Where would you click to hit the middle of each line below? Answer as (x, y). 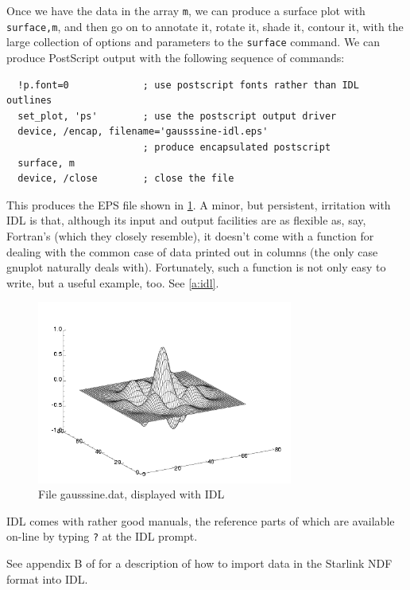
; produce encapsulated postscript (237, 147)
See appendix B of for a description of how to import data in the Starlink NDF (199, 563)
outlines (29, 101)
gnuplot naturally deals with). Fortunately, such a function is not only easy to (196, 267)
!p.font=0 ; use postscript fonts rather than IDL (188, 85)
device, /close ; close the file (126, 179)
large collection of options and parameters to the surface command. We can (193, 42)
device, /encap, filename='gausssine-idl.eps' (143, 132)
